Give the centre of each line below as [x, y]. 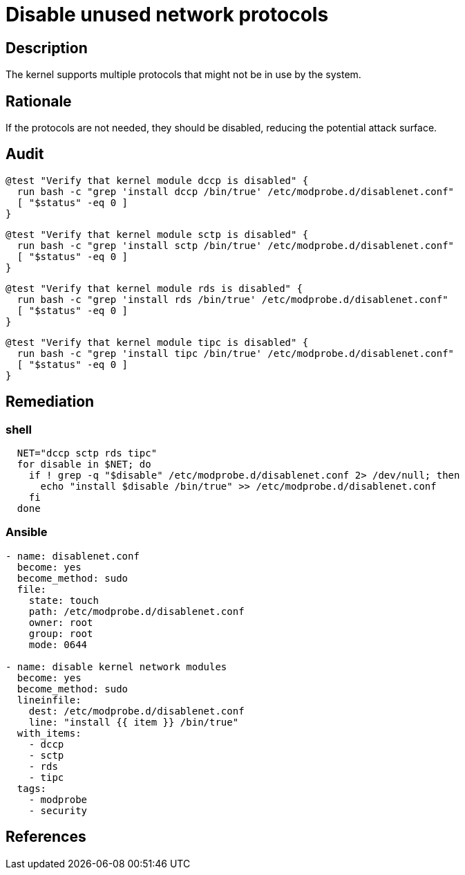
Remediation [50, 402]
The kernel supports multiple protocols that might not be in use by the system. [183, 75]
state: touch [64, 600]
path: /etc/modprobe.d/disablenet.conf [136, 611]
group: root [61, 633]
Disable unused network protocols [167, 15]
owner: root [61, 622]
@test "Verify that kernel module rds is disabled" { [154, 288]
